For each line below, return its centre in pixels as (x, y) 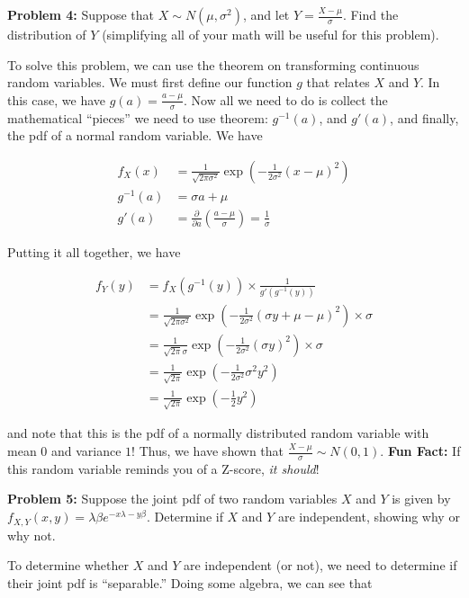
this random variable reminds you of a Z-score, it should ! (163, 468)
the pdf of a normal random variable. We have (135, 135)
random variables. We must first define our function (150, 82)
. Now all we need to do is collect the (286, 99)
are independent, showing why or (369, 517)
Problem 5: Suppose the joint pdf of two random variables (172, 499)
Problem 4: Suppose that (81, 14)
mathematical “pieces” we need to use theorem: (138, 117)
